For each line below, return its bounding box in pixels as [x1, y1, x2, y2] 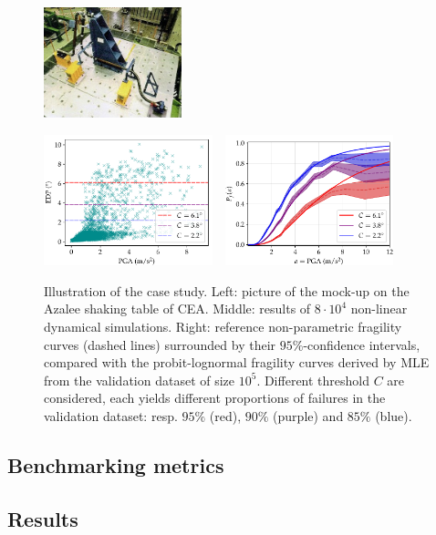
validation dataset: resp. [44, 406, 178, 425]
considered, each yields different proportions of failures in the [44, 388, 386, 407]
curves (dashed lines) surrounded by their [44, 334, 276, 354]
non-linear [350, 299, 408, 318]
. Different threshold [256, 370, 370, 389]
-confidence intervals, [303, 334, 420, 354]
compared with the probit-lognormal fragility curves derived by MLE [44, 353, 430, 372]
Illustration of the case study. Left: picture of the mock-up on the [44, 281, 410, 300]
